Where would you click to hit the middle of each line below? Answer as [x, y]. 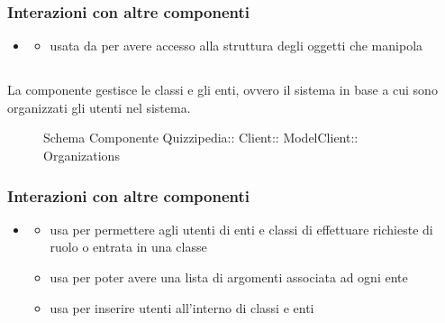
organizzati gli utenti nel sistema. [99, 107]
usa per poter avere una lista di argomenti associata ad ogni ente [229, 277]
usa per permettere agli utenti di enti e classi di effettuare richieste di [241, 229]
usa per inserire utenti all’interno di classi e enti [182, 307]
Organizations [82, 155]
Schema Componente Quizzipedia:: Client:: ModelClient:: [201, 138]
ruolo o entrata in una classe [128, 247]
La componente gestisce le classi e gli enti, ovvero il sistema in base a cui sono [222, 90]
